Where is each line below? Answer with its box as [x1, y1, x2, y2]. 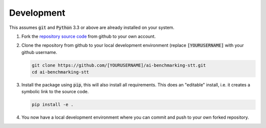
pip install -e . [32, 102, 74, 107]
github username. [21, 49, 58, 55]
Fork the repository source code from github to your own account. [21, 33, 156, 39]
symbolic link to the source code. [21, 89, 89, 95]
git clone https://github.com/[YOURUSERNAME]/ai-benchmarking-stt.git [32, 62, 206, 68]
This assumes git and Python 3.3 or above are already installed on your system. [9, 25, 175, 30]
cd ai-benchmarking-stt [32, 69, 90, 75]
